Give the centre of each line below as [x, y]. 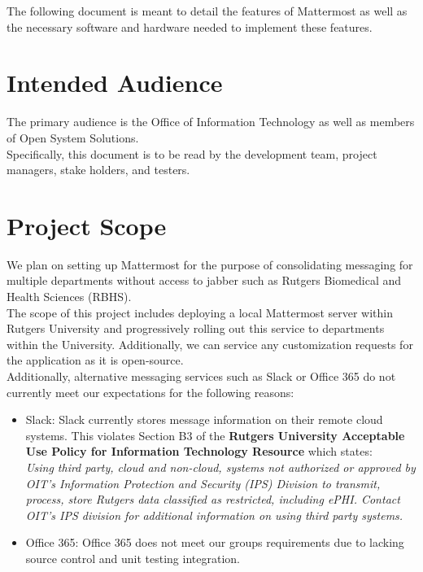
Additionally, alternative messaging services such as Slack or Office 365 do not [201, 376]
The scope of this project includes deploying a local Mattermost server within [200, 312]
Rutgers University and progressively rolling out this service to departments [196, 328]
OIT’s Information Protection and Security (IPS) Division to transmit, [203, 483]
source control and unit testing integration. [133, 558]
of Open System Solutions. [73, 137]
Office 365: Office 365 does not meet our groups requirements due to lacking [215, 542]
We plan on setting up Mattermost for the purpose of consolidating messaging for [210, 264]
